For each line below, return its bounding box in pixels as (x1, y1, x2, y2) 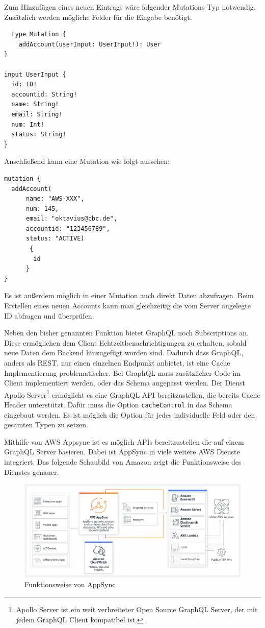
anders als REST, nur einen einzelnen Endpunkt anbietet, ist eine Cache (4, 357, 230, 368)
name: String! (11, 101, 59, 108)
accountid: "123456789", (25, 225, 110, 232)
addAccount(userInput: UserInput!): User (18, 40, 161, 48)
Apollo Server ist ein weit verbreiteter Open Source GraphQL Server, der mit (16, 604, 258, 615)
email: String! (11, 110, 63, 118)
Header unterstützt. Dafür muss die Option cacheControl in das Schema (4, 399, 232, 410)
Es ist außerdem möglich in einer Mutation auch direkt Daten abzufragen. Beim (4, 290, 254, 301)
